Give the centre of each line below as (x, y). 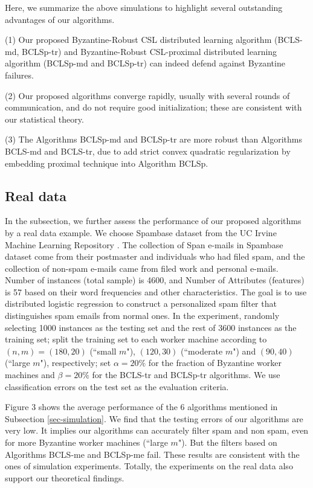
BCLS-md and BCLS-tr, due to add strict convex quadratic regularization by (148, 151)
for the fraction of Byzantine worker (215, 363)
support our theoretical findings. (65, 477)
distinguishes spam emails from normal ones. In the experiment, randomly (142, 316)
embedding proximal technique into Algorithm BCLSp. (107, 163)
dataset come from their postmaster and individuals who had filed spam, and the (155, 256)
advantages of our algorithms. (60, 19)
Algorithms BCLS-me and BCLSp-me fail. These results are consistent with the (152, 454)
